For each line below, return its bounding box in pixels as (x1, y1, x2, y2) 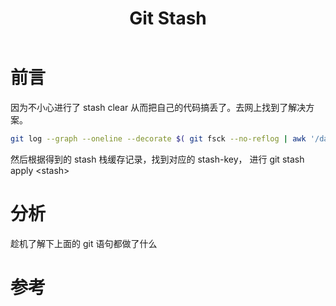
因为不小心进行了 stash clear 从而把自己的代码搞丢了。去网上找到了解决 (10, 101, 307, 113)
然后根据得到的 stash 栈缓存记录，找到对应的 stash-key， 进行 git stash (10, 153, 305, 165)
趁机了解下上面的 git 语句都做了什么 (10, 237, 158, 249)
